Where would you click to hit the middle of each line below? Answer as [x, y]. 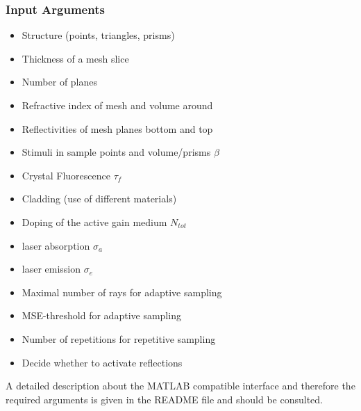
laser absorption [56, 245]
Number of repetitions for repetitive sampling [119, 338]
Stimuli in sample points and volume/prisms [116, 152]
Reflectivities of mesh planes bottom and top [117, 128]
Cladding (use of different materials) [99, 199]
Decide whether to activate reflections [102, 362]
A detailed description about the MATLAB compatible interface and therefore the [180, 386]
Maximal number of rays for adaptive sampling [122, 292]
